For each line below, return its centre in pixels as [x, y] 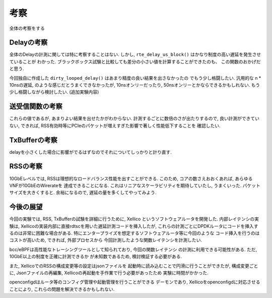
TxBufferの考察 [33, 140]
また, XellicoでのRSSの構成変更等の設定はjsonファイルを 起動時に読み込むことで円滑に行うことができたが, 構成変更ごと [134, 266]
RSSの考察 [26, 166]
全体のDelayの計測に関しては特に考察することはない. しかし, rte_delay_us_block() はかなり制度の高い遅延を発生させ [135, 54]
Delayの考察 [28, 43]
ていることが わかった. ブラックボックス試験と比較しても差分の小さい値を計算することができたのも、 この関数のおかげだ [135, 62]
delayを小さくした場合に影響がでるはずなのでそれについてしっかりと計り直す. [91, 152]
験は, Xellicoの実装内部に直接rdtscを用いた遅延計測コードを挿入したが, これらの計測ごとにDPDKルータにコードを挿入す [134, 226]
